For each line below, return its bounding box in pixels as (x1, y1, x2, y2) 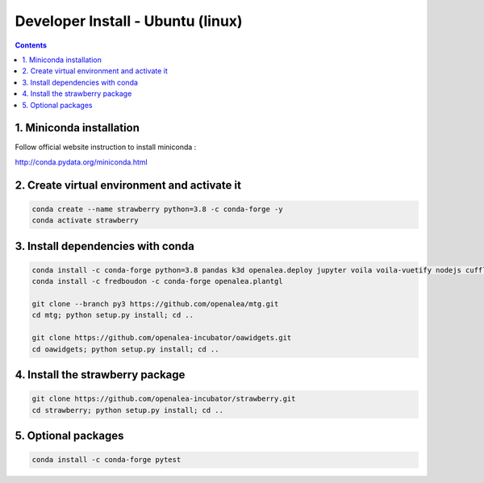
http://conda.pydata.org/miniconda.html (15, 157, 148, 167)
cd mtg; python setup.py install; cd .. (31, 310, 194, 320)
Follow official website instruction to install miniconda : (15, 142, 197, 152)
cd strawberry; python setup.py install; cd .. (31, 406, 223, 414)
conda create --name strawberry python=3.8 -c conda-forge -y (31, 204, 283, 214)
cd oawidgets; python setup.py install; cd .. (31, 344, 219, 354)
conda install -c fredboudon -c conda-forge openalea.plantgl (31, 277, 283, 286)
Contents (15, 40, 48, 50)
